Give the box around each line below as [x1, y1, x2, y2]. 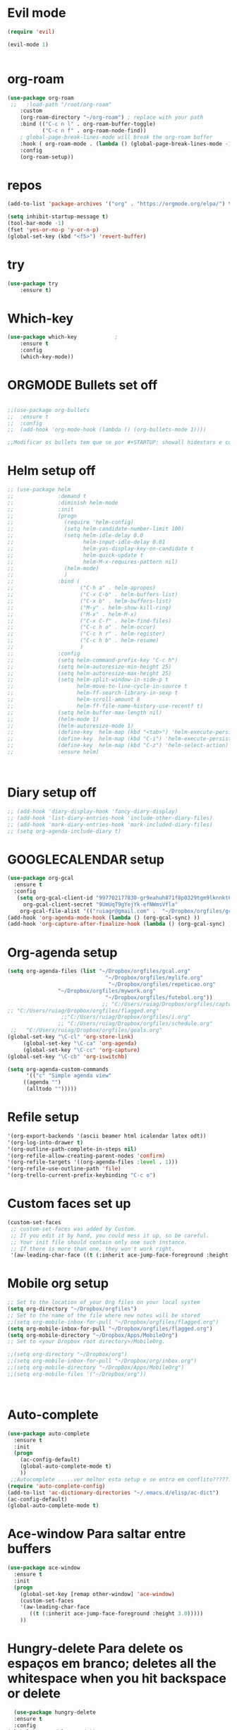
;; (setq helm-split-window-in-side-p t [7, 676, 169, 684]
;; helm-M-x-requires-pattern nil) [7, 558, 178, 565]
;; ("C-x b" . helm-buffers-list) [7, 598, 172, 605]
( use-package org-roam [7, 94, 74, 102]
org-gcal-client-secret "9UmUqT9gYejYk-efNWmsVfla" [23, 901, 178, 908]
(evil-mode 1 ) [7, 41, 49, 48]
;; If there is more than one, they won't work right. [10, 1245, 175, 1252]
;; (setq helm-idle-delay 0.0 [7, 532, 143, 539]
